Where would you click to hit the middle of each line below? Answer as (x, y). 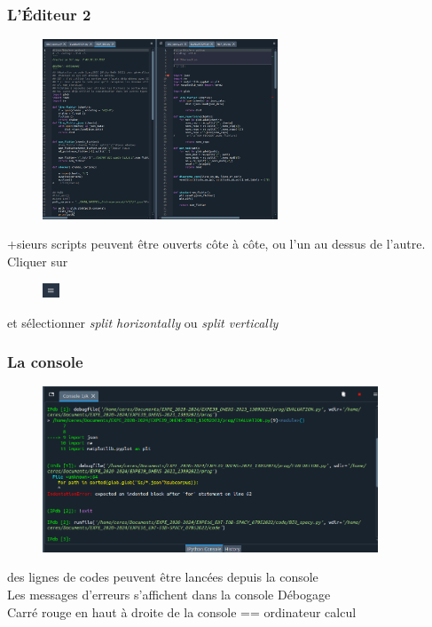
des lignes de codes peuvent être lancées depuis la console (163, 577)
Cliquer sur (38, 261)
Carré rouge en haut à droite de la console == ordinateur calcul (182, 611)
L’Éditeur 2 (49, 14)
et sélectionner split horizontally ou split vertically (143, 322)
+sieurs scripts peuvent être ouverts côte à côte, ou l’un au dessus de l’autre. (216, 244)
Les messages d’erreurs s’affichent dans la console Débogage (169, 594)
